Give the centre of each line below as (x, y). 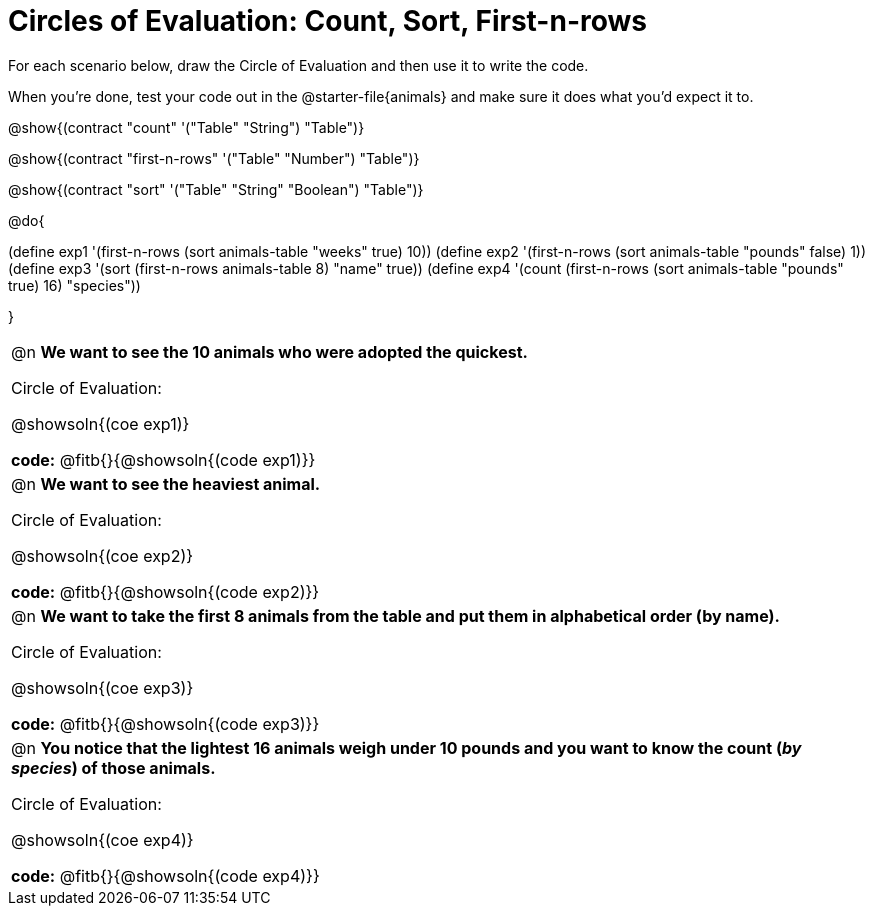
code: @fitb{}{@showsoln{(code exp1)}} (163, 459)
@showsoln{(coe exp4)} (102, 839)
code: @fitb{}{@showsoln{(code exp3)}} (165, 723)
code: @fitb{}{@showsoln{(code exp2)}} (165, 591)
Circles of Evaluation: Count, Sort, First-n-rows (327, 21)
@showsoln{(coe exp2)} (102, 555)
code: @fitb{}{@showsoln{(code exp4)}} (165, 875)
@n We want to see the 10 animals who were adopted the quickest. (269, 351)
